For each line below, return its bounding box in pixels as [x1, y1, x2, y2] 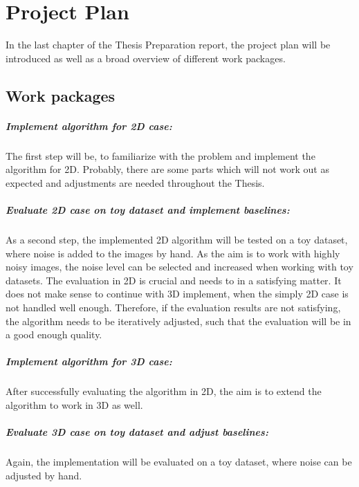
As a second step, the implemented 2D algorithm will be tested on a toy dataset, [6, 232, 348, 246]
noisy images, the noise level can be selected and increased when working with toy [6, 259, 353, 274]
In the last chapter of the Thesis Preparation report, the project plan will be [6, 37, 331, 52]
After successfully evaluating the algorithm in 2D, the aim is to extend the [6, 384, 322, 398]
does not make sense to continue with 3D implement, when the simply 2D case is [6, 286, 349, 301]
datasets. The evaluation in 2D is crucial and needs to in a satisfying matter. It [6, 273, 342, 287]
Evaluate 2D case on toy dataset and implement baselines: [6, 203, 290, 217]
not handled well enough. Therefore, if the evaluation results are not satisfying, [6, 300, 341, 314]
